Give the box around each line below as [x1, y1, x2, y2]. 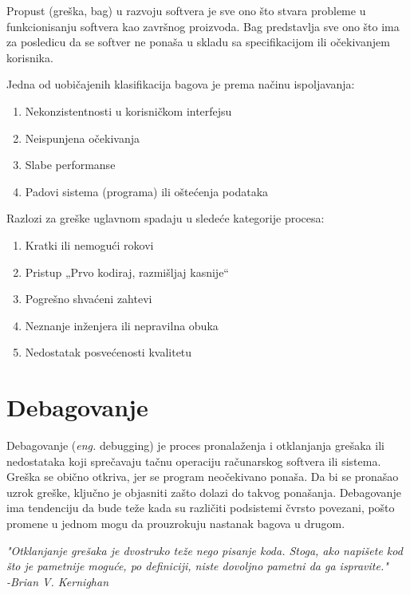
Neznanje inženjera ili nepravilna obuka [25, 317, 219, 333]
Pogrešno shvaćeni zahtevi [25, 290, 152, 307]
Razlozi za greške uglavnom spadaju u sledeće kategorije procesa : [6, 210, 325, 227]
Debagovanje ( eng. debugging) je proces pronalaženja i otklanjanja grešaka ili [6, 437, 384, 454]
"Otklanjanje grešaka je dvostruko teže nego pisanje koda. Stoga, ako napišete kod [6, 542, 403, 558]
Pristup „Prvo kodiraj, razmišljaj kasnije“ [25, 263, 229, 280]
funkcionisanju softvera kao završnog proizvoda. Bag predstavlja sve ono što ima [6, 18, 400, 34]
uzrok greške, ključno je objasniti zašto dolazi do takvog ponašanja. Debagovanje [6, 483, 401, 500]
